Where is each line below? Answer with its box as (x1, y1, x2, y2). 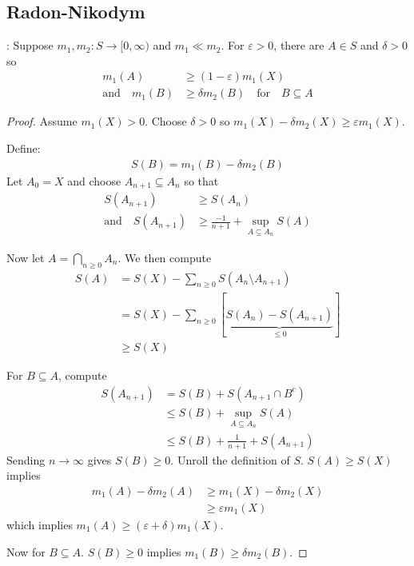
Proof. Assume (6, 113, 78, 130)
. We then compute (117, 249, 212, 265)
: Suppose (6, 37, 54, 54)
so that (184, 172, 219, 189)
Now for (6, 543, 46, 560)
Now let (6, 249, 45, 265)
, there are (273, 37, 324, 54)
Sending (6, 451, 46, 468)
